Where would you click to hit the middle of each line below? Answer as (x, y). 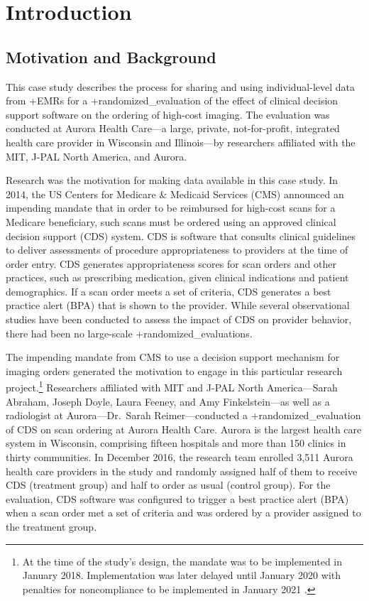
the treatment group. (51, 527)
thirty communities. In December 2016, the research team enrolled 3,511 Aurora (180, 457)
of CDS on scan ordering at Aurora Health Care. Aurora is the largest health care (184, 429)
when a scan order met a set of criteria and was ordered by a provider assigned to (183, 513)
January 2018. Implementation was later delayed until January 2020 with (182, 575)
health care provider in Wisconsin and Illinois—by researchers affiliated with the (181, 142)
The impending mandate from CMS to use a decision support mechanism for (173, 357)
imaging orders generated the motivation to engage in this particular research (174, 370)
